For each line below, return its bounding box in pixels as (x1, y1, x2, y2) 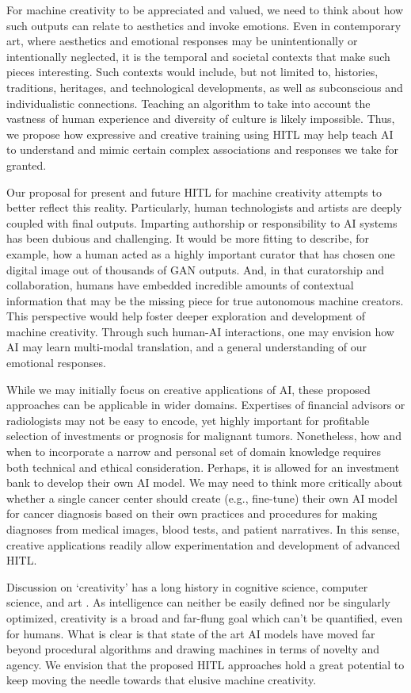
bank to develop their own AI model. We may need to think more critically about (6, 474, 403, 491)
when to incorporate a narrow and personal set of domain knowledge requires (6, 443, 382, 460)
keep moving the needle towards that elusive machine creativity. (6, 672, 317, 688)
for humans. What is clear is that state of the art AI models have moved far (6, 625, 375, 641)
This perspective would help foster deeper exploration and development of (6, 308, 366, 324)
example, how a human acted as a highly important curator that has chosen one (6, 245, 395, 262)
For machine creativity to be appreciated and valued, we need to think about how (6, 2, 404, 17)
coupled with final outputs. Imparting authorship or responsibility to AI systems (6, 214, 398, 231)
